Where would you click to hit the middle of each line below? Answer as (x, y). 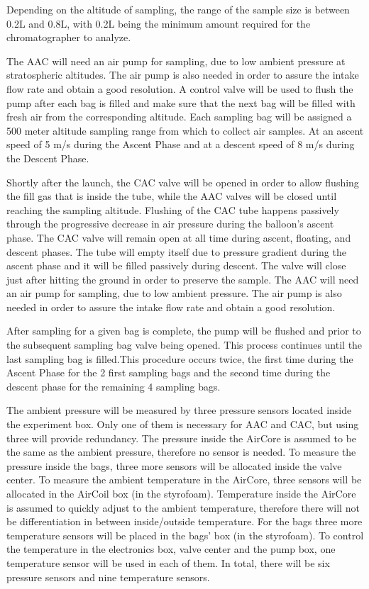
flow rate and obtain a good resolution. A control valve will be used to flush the (180, 88)
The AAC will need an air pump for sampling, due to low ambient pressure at (176, 61)
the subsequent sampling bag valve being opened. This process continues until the (184, 345)
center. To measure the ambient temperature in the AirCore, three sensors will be (184, 479)
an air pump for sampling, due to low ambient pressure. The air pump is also (174, 293)
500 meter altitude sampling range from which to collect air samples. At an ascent (185, 130)
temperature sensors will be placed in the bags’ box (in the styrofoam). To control (185, 535)
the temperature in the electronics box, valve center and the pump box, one (171, 549)
